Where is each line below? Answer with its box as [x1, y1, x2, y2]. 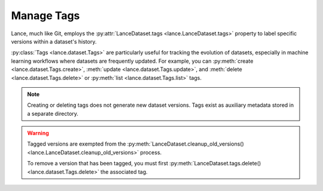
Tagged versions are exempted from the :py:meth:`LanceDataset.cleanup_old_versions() [27, 140, 245, 147]
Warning [27, 130, 49, 137]
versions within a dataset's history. [11, 38, 97, 45]
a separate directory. [27, 110, 79, 117]
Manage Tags [11, 9, 80, 22]
